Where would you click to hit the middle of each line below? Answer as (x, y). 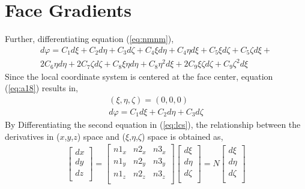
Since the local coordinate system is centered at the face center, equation (139, 76)
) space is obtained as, (182, 136)
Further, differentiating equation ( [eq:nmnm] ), (89, 39)
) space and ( (101, 136)
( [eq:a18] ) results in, (41, 88)
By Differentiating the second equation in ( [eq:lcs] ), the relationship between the (153, 124)
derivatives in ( (32, 136)
